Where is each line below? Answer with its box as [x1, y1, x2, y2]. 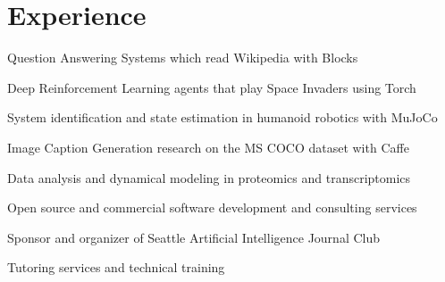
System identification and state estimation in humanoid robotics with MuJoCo [7, 108, 438, 127]
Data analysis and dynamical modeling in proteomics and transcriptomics [7, 168, 411, 187]
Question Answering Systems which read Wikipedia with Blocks [7, 48, 358, 67]
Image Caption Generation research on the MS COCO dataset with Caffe [7, 137, 409, 156]
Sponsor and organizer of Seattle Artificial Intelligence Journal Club [7, 228, 381, 246]
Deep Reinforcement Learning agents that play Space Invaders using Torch [7, 78, 416, 96]
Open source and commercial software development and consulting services [7, 198, 417, 217]
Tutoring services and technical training [7, 258, 225, 277]
